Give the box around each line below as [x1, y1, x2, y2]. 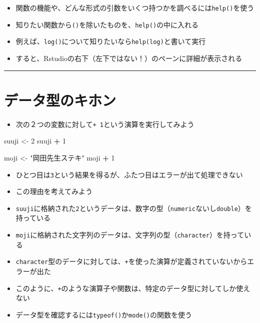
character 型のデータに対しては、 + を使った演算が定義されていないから [15, 256, 247, 266]
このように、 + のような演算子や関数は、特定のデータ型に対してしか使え [15, 282, 250, 293]
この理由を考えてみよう [15, 186, 93, 196]
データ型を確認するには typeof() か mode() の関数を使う [15, 309, 192, 319]
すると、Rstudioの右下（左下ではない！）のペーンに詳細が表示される [15, 52, 242, 63]
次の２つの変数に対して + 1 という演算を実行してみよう [15, 118, 194, 129]
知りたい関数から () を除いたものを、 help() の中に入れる [15, 19, 199, 29]
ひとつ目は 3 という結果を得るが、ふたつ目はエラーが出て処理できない [15, 169, 243, 179]
